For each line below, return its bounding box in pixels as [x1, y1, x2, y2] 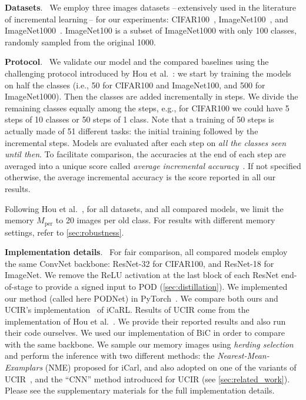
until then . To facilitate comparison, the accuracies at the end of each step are [5, 148, 286, 160]
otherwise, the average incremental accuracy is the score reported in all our [5, 171, 276, 183]
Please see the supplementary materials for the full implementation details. [5, 384, 275, 396]
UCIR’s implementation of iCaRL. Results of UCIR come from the [5, 303, 250, 316]
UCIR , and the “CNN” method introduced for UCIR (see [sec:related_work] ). [5, 372, 290, 385]
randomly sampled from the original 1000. [5, 35, 156, 48]
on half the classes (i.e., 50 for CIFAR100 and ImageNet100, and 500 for [5, 78, 265, 91]
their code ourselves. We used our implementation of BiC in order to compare [5, 326, 285, 339]
